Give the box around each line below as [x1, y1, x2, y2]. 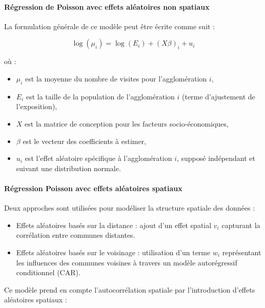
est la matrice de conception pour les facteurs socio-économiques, [25, 118, 229, 129]
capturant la [221, 219, 260, 230]
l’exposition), [16, 101, 57, 112]
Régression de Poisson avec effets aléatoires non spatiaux [4, 1, 210, 12]
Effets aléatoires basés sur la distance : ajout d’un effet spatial [16, 219, 212, 230]
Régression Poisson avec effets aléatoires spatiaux [4, 182, 182, 193]
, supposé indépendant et [176, 153, 255, 163]
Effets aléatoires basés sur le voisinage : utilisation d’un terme [16, 247, 211, 257]
